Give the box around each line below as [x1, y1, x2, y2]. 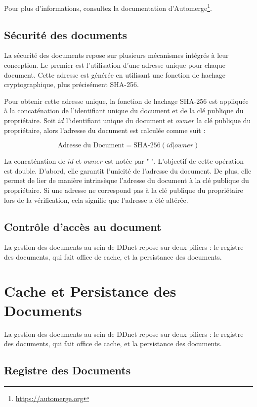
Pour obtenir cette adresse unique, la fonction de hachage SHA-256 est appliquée [4, 95, 249, 106]
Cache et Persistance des [4, 280, 176, 301]
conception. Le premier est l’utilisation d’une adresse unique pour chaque [4, 60, 225, 70]
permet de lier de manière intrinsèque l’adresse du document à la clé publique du [4, 175, 249, 185]
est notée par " [105, 156, 149, 166]
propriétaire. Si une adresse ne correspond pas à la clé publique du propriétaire [4, 184, 243, 195]
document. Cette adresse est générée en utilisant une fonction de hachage [4, 69, 225, 80]
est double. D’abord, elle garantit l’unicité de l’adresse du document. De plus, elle [4, 165, 252, 176]
